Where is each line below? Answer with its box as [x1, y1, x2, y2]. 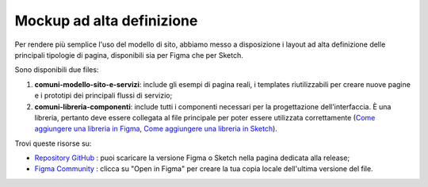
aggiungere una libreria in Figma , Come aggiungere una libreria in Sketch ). [34, 124, 277, 134]
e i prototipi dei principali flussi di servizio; [34, 91, 173, 101]
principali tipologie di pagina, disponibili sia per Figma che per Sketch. [14, 50, 243, 59]
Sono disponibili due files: [14, 65, 99, 74]
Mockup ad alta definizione [14, 12, 198, 29]
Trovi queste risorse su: [14, 139, 92, 148]
